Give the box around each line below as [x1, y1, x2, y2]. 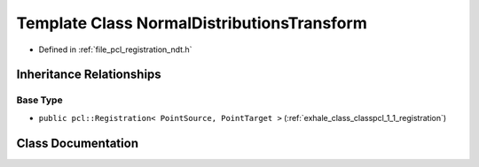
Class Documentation [16, 135, 139, 150]
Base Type [16, 94, 63, 106]
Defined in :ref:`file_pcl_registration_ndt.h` [38, 44, 192, 55]
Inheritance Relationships [16, 67, 161, 82]
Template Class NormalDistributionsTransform [16, 13, 367, 33]
